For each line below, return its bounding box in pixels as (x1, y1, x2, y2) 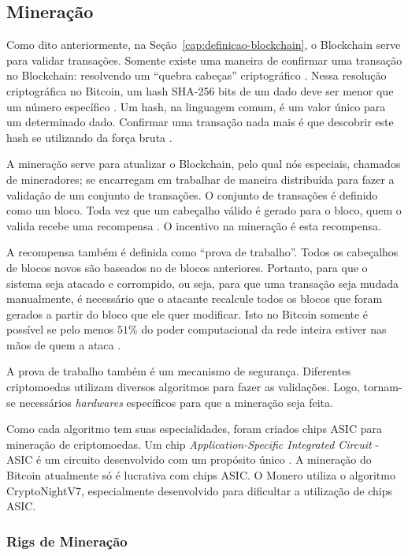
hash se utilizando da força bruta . (6, 129, 172, 145)
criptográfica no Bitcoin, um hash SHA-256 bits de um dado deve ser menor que (6, 82, 394, 99)
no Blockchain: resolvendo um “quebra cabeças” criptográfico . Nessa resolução (6, 67, 387, 84)
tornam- (363, 379, 402, 395)
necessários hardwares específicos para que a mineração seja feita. (19, 394, 333, 410)
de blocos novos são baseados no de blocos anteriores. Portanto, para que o (6, 259, 368, 275)
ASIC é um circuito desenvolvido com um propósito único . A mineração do (6, 451, 372, 468)
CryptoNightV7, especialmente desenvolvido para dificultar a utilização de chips (6, 482, 392, 498)
